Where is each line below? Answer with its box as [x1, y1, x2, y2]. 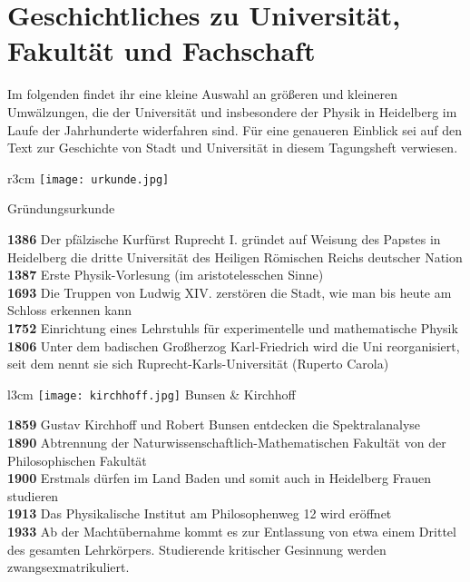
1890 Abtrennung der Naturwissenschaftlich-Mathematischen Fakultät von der [7, 432, 446, 451]
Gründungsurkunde [7, 199, 115, 218]
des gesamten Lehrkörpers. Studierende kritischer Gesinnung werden [7, 539, 387, 558]
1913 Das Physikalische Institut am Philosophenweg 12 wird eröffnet [7, 504, 392, 523]
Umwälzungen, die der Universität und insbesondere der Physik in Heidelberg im [7, 102, 457, 121]
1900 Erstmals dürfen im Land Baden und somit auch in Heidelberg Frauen [7, 469, 432, 488]
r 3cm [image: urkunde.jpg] [7, 168, 170, 187]
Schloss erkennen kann [7, 301, 132, 320]
